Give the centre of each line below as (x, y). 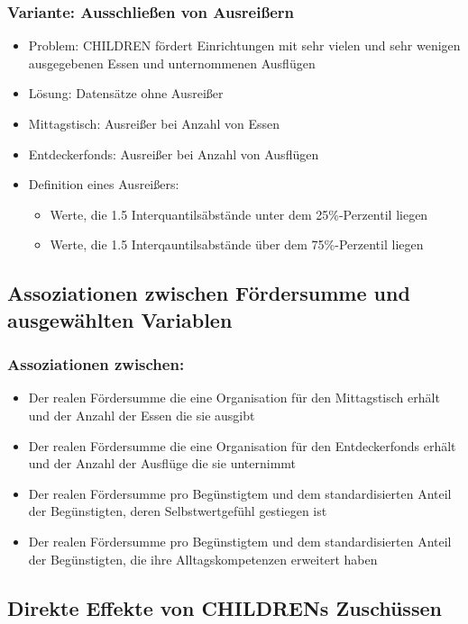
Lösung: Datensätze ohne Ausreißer (126, 93)
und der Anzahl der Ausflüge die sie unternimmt (162, 463)
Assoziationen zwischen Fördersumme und (209, 293)
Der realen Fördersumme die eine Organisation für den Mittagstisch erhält (234, 398)
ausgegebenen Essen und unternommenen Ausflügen (172, 63)
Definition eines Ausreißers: (104, 184)
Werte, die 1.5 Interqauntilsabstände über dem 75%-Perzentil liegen (237, 244)
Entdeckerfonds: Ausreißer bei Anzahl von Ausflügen (174, 154)
